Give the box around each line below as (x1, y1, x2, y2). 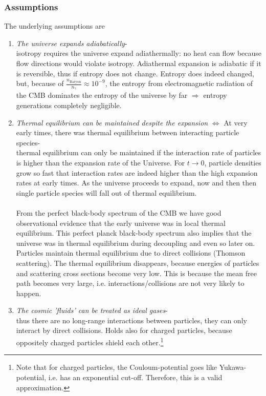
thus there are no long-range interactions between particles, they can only (16, 315, 247, 325)
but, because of (16, 78, 64, 89)
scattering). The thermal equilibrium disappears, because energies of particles (16, 257, 259, 268)
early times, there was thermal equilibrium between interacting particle (16, 127, 239, 138)
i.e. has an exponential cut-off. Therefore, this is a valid (48, 371, 223, 382)
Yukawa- (219, 362, 247, 372)
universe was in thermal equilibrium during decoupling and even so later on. (16, 237, 255, 248)
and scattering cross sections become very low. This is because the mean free (16, 267, 257, 278)
